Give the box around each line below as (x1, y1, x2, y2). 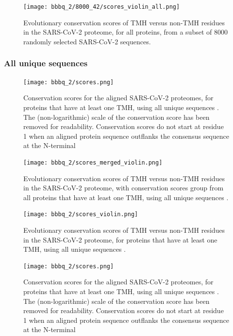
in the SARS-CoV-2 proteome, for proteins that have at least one (23, 234, 217, 244)
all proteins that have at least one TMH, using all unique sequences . (23, 192, 229, 202)
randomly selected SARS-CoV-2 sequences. (23, 36, 151, 46)
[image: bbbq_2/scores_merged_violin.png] (23, 159, 163, 166)
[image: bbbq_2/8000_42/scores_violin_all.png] (23, 3, 180, 10)
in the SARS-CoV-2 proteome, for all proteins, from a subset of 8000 (23, 27, 228, 37)
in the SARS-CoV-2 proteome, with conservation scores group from (23, 183, 224, 193)
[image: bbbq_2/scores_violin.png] (23, 211, 138, 218)
